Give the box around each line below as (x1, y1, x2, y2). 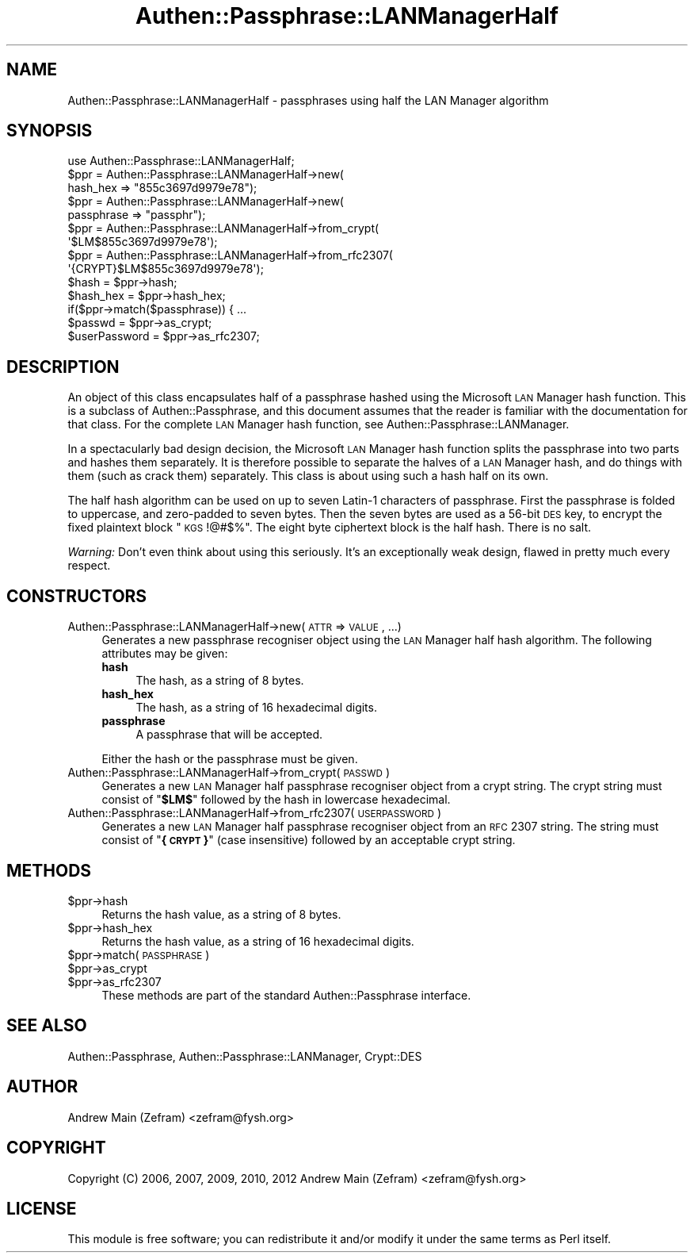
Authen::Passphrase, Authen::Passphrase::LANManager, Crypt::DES (67, 1049, 422, 1063)
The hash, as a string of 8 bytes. (135, 674, 304, 688)
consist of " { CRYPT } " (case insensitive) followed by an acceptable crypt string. (101, 833, 516, 847)
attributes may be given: (101, 647, 228, 661)
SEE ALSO (6, 1015, 87, 1036)
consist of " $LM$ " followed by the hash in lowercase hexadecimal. (101, 793, 451, 807)
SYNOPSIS (6, 121, 93, 141)
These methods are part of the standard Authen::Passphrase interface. (101, 988, 471, 1002)
